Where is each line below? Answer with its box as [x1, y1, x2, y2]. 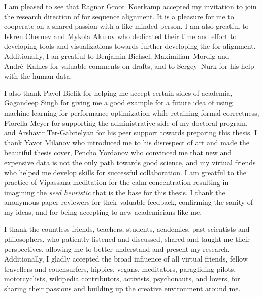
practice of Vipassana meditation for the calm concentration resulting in [4, 177, 229, 188]
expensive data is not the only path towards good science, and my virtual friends [4, 157, 256, 167]
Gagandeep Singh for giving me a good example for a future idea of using [4, 97, 233, 108]
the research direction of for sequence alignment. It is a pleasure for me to [4, 11, 234, 21]
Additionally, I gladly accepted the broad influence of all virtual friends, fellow [4, 253, 248, 264]
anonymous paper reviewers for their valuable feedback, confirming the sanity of [4, 197, 253, 207]
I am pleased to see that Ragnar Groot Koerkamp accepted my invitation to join [4, 1, 257, 11]
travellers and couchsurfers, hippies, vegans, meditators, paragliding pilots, [4, 263, 236, 274]
